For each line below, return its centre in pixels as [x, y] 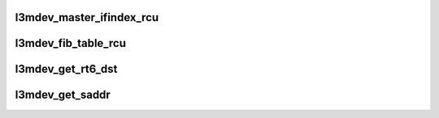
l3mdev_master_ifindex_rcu [87, 17]
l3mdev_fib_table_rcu [70, 43]
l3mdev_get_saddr [63, 95]
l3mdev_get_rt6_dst [66, 69]
